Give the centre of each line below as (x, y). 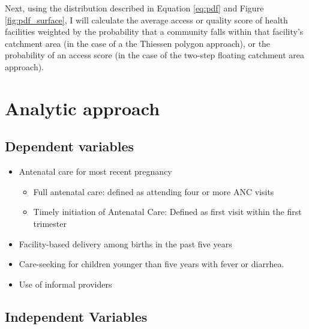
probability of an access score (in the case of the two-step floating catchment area (154, 55)
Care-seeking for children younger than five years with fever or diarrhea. (151, 264)
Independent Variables (76, 316)
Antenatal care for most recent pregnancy (95, 171)
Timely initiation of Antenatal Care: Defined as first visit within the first (167, 212)
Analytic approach (82, 108)
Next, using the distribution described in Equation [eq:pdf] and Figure (134, 8)
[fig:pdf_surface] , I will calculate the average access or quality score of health (146, 20)
